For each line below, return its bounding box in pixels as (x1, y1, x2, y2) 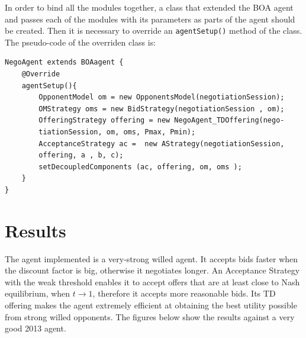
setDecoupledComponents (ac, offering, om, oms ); (38, 162, 242, 171)
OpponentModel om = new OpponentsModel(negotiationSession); (38, 93, 285, 102)
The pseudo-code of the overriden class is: (5, 36, 156, 48)
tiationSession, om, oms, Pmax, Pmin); (38, 128, 196, 136)
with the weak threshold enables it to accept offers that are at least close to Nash (5, 275, 300, 288)
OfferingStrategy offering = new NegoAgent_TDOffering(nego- (38, 116, 285, 125)
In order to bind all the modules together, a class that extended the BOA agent (5, 1, 294, 13)
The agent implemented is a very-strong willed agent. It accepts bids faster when (5, 252, 298, 265)
